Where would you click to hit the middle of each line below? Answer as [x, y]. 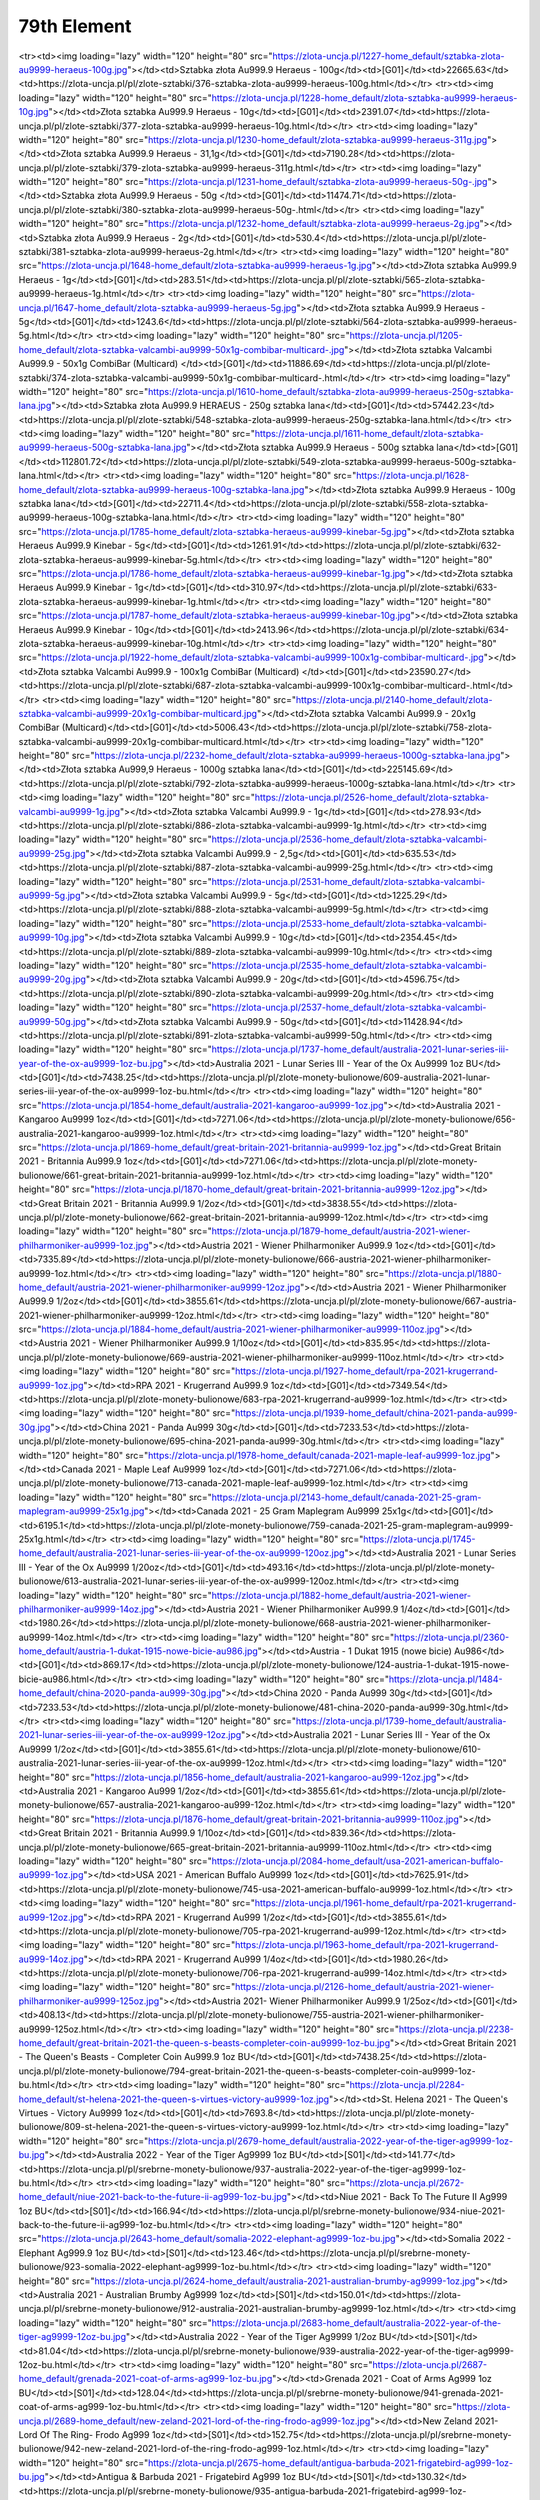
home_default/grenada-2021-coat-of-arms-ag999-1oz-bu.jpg [145, 2379]
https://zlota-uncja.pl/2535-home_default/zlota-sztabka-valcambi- [349, 965]
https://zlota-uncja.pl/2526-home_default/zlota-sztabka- [372, 797]
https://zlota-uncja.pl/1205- [406, 336]
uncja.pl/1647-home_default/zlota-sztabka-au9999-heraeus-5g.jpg [157, 307]
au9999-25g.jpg [52, 853]
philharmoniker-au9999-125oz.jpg [89, 2001]
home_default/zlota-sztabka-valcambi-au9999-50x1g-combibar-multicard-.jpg [181, 349]
